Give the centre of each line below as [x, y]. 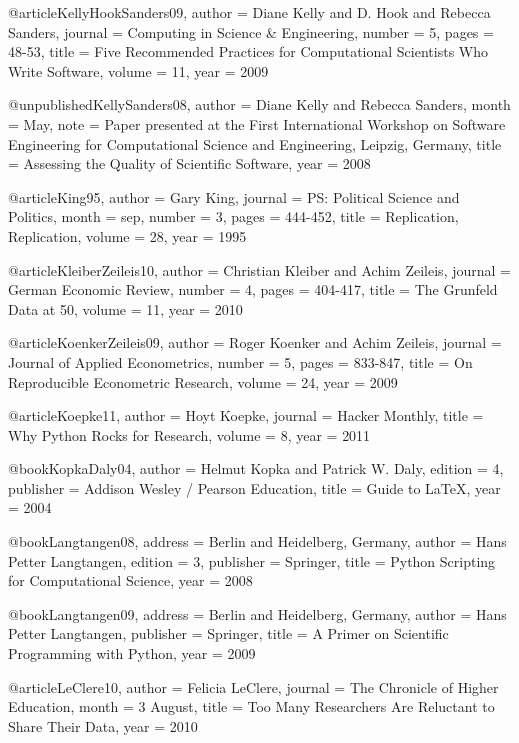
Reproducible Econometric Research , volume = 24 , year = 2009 [203, 381]
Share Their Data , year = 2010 [103, 725]
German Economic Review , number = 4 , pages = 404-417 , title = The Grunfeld [253, 289]
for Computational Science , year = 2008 [130, 580]
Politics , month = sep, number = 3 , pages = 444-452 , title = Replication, [233, 216]
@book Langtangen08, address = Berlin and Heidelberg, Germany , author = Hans [257, 541]
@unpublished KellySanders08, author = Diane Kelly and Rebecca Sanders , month [259, 104]
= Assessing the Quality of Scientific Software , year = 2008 [189, 163]
